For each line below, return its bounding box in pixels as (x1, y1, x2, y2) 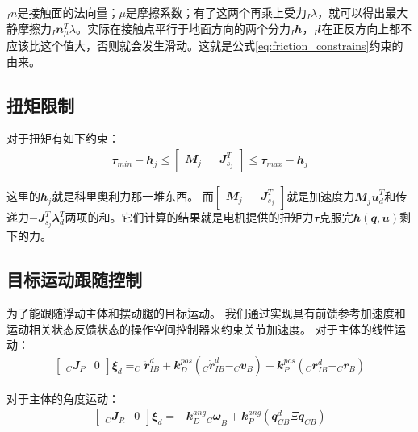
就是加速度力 (286, 188, 355, 205)
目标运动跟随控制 (6, 267, 142, 292)
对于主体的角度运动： (6, 389, 119, 406)
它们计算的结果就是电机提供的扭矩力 (121, 209, 314, 226)
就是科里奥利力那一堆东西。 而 (52, 188, 214, 205)
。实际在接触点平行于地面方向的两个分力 (75, 19, 291, 36)
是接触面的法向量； (17, 4, 119, 20)
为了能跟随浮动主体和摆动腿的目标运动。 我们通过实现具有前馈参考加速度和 (6, 304, 406, 321)
